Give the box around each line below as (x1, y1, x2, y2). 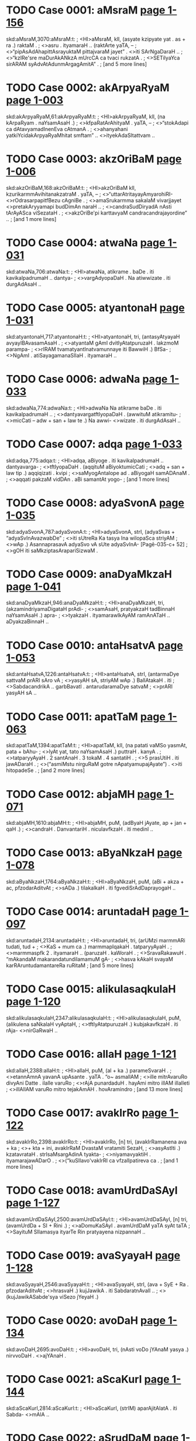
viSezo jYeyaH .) (59, 1293, 99, 1300)
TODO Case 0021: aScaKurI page (6, 1372, 170, 1386)
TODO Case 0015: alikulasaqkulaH (6, 982, 176, 996)
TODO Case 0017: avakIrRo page (6, 1106, 167, 1120)
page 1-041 (6, 580, 61, 593)
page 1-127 (6, 1196, 60, 1210)
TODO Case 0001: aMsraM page (6, 4, 166, 17)
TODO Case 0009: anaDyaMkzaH (6, 567, 173, 581)
